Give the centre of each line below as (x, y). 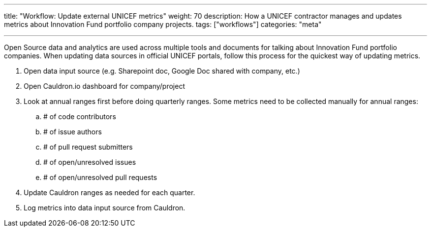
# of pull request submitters (88, 147)
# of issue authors (73, 132)
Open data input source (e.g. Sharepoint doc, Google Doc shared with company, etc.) (162, 71)
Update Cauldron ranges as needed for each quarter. (109, 192)
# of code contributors (80, 116)
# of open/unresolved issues (90, 162)
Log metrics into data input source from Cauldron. (105, 208)
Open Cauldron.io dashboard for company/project (104, 86)
